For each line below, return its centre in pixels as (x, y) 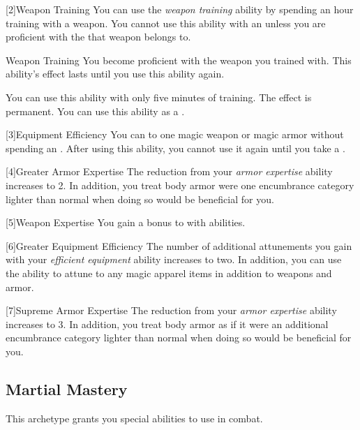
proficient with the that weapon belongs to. (98, 37)
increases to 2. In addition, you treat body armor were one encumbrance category (180, 185)
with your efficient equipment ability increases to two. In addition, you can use (174, 259)
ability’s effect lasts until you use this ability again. (115, 74)
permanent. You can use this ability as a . (95, 111)
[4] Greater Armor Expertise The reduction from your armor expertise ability (169, 171)
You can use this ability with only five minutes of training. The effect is (159, 97)
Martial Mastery (67, 388)
